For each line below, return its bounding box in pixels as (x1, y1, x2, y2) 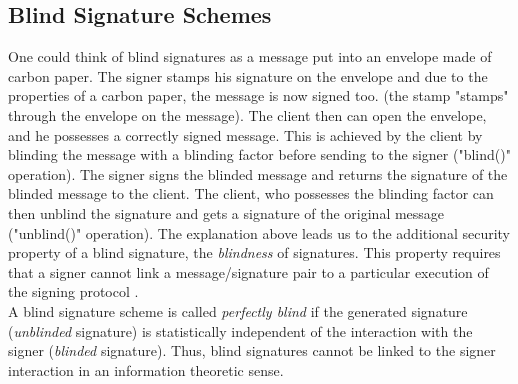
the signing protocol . (8, 281, 139, 302)
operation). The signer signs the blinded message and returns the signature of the (8, 163, 508, 184)
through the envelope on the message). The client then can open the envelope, (8, 104, 487, 125)
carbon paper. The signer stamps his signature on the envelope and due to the (8, 65, 488, 86)
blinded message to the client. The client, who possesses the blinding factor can (8, 183, 494, 204)
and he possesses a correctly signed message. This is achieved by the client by (8, 124, 483, 145)
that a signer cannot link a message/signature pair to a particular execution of (8, 261, 489, 282)
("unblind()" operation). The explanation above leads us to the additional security (8, 222, 511, 243)
